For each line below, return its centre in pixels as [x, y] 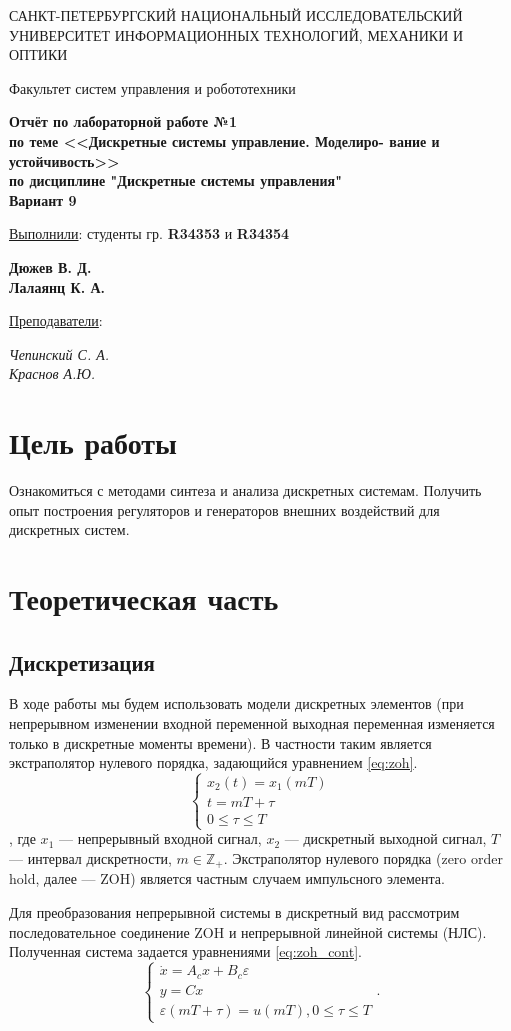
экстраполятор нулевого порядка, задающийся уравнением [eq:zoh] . [213, 762]
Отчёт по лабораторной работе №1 [123, 121]
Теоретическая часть [144, 598]
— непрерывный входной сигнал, [160, 838]
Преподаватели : [56, 320]
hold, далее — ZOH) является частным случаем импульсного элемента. [227, 878]
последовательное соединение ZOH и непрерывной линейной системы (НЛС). [248, 931]
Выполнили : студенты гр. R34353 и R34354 [149, 233]
